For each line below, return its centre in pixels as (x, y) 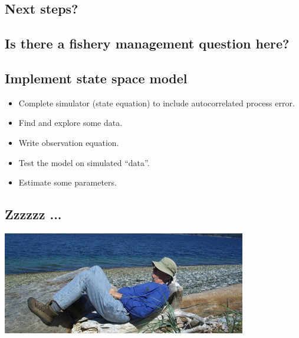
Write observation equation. (69, 142)
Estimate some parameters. (68, 182)
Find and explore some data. (70, 123)
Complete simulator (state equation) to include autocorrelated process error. (157, 103)
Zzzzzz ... (33, 214)
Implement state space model (96, 78)
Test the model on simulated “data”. (84, 162)
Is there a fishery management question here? (147, 43)
